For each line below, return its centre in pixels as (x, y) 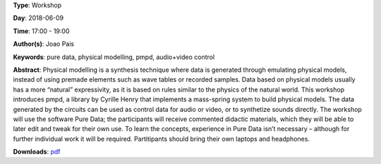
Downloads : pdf (37, 152)
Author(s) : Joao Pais (44, 44)
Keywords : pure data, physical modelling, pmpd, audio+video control (114, 57)
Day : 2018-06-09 (38, 18)
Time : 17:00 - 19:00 (41, 31)
